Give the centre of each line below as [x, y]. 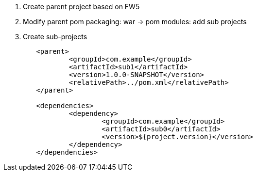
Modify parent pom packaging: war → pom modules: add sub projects [135, 22]
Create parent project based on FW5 [81, 7]
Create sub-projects [55, 37]
